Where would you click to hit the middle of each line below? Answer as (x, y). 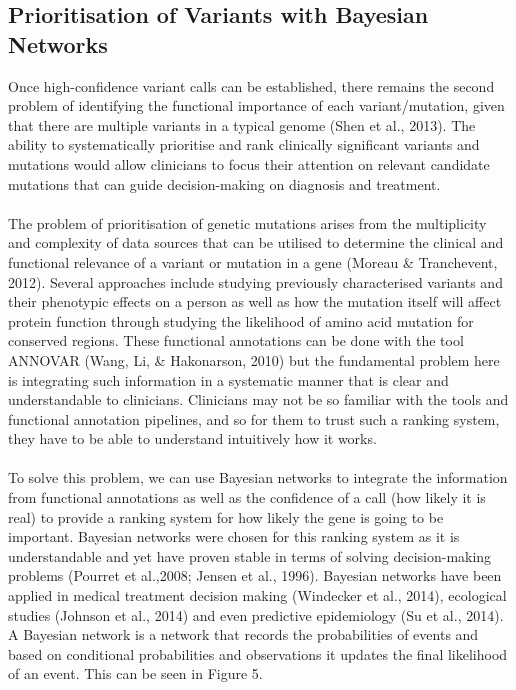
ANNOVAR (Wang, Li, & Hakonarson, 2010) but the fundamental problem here (254, 359)
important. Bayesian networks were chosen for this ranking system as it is (234, 536)
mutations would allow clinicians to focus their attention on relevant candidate (249, 163)
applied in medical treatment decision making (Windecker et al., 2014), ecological (257, 595)
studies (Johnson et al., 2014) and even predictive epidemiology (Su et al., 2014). (256, 614)
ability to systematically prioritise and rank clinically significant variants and (244, 144)
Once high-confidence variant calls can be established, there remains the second (251, 85)
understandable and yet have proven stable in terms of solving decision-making (250, 555)
